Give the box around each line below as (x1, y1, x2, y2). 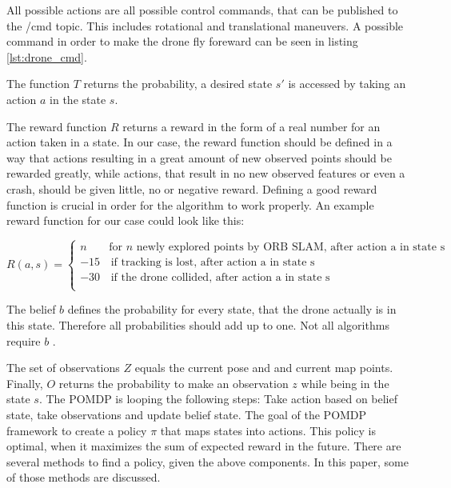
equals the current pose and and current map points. (134, 359, 393, 376)
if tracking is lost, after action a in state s (110, 257, 315, 269)
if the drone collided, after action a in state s (110, 272, 330, 284)
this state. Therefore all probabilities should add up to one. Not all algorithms (6, 316, 389, 333)
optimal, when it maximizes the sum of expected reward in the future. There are (6, 438, 401, 454)
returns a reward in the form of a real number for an (122, 118, 381, 134)
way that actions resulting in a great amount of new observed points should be (6, 149, 392, 166)
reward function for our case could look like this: (6, 212, 245, 229)
